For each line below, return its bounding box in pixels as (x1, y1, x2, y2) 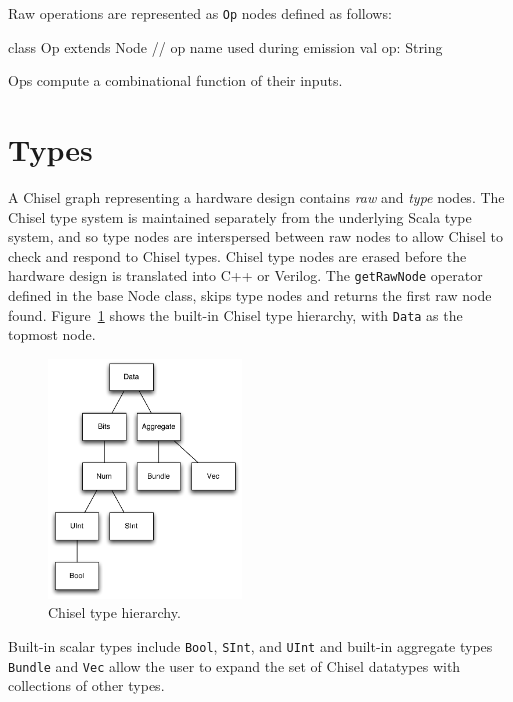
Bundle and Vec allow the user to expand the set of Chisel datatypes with (8, 655, 461, 676)
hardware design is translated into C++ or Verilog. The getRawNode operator (8, 265, 483, 286)
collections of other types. (8, 675, 165, 696)
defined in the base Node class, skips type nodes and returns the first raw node (8, 285, 492, 305)
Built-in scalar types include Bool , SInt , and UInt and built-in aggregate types (8, 636, 493, 657)
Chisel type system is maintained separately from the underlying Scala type (8, 206, 472, 227)
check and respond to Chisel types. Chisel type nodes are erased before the (8, 245, 467, 266)
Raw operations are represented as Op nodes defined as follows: (8, 3, 392, 23)
